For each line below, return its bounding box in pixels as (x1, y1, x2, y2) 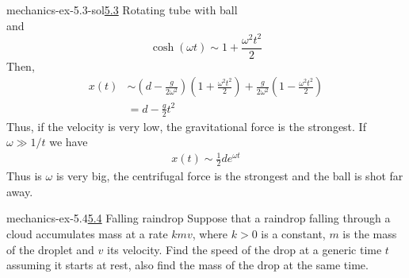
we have (49, 133, 88, 150)
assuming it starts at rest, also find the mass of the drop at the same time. (6, 257, 369, 273)
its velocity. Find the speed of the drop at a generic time (107, 241, 382, 257)
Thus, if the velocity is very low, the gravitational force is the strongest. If (6, 118, 366, 134)
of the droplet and (6, 241, 94, 257)
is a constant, (261, 226, 326, 242)
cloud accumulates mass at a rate (6, 226, 168, 242)
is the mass (342, 226, 397, 242)
